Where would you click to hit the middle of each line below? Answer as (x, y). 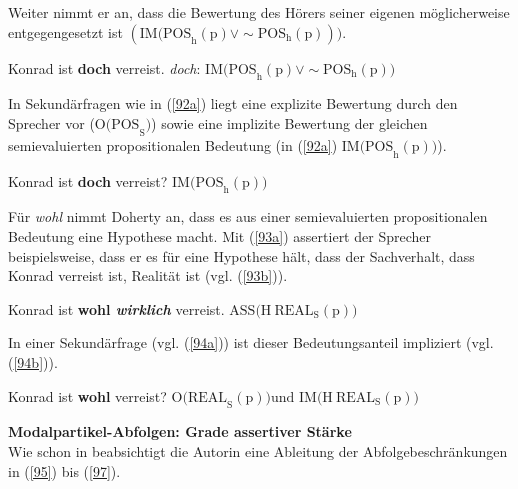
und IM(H (301, 397)
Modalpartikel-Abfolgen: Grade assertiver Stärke (180, 431)
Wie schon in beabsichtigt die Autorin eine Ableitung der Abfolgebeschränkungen (258, 450)
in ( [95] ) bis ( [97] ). (64, 470)
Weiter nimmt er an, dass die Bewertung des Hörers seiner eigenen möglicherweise (259, 12)
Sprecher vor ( (51, 122)
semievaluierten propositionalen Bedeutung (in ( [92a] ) (173, 144)
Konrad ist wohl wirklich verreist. (116, 308)
